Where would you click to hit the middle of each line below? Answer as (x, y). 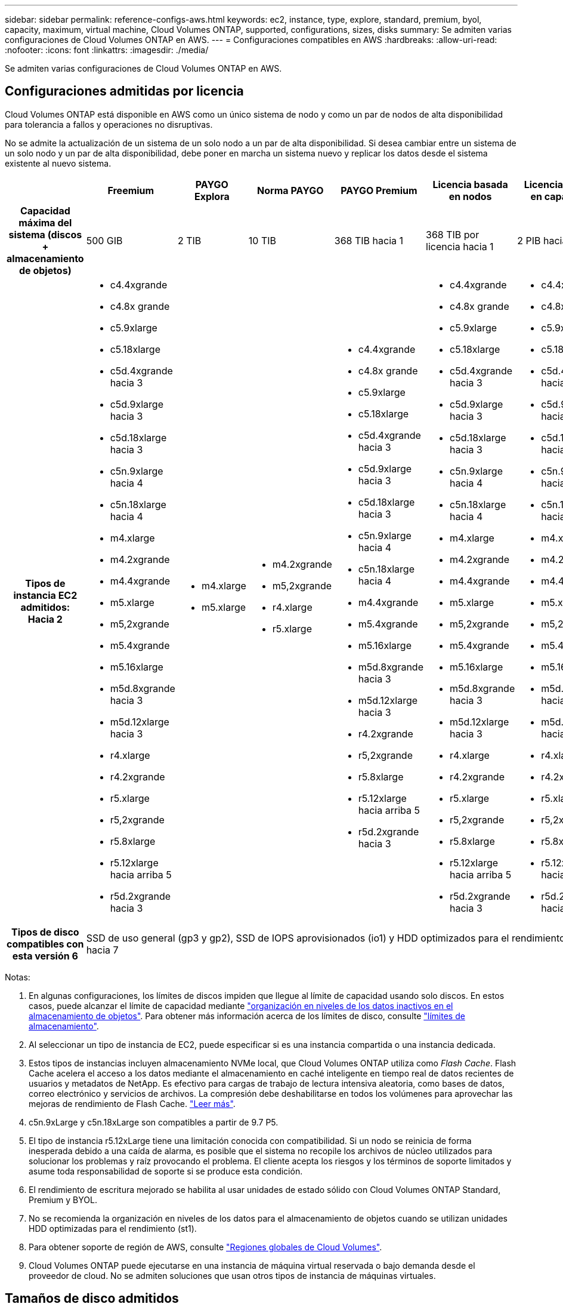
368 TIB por (453, 234)
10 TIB (262, 240)
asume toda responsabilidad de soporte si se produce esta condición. (166, 1171)
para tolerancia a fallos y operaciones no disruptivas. (109, 124)
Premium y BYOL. (63, 1200)
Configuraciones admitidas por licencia (124, 91)
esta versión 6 (45, 956)
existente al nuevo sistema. (58, 163)
